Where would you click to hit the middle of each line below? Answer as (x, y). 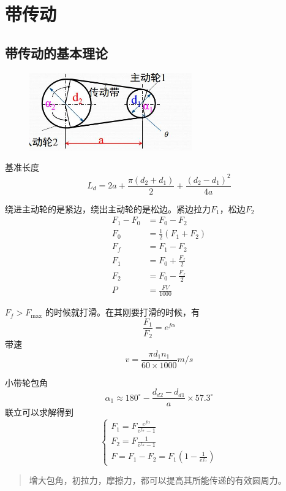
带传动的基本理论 (56, 52)
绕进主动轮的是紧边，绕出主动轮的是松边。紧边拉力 (108, 208)
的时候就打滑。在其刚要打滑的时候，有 (122, 312)
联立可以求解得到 (39, 412)
